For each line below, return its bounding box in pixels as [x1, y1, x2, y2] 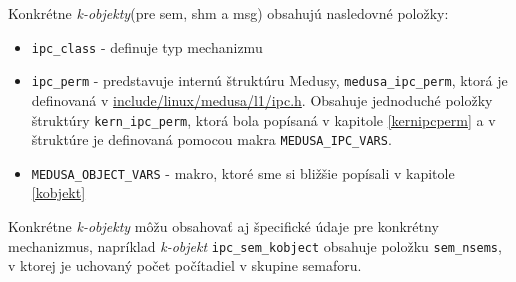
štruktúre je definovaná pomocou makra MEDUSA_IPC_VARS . [31, 129, 392, 150]
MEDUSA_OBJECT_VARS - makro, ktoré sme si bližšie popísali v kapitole [31, 162, 455, 183]
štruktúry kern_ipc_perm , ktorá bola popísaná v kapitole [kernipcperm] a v [31, 109, 496, 130]
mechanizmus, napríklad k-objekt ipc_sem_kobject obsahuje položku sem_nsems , [8, 235, 502, 256]
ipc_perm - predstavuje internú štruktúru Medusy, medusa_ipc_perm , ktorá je [31, 70, 508, 91]
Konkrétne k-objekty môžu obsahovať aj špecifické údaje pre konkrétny [8, 216, 439, 237]
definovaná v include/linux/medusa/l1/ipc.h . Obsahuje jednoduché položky [31, 89, 493, 110]
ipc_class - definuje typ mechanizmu [31, 36, 263, 57]
